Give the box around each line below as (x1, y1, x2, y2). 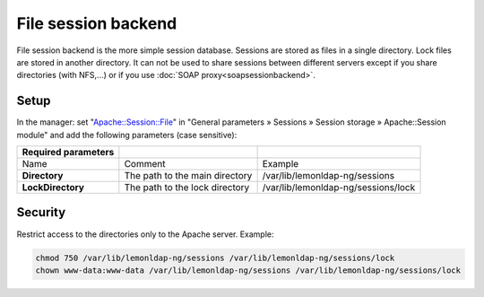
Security (16, 205, 66, 220)
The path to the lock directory (124, 181, 250, 194)
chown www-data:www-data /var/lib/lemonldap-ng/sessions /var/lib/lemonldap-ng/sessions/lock (35, 265, 462, 275)
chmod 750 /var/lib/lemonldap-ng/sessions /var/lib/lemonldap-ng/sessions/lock (35, 252, 395, 263)
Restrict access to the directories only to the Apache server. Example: (16, 229, 274, 240)
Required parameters (22, 146, 115, 159)
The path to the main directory (124, 170, 253, 182)
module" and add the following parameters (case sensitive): (16, 129, 238, 140)
